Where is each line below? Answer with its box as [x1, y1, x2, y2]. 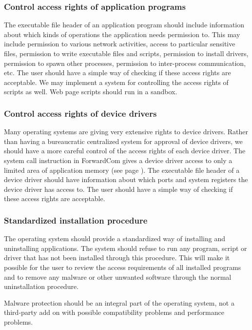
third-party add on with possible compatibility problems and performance [4, 307, 224, 317]
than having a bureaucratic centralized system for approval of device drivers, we [4, 136, 243, 146]
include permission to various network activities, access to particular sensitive [4, 39, 235, 49]
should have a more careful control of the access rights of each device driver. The [4, 145, 246, 156]
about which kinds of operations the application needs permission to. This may [4, 29, 240, 39]
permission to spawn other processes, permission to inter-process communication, [4, 58, 246, 68]
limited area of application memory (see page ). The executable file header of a [4, 165, 240, 175]
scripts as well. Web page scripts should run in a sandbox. [4, 86, 177, 97]
